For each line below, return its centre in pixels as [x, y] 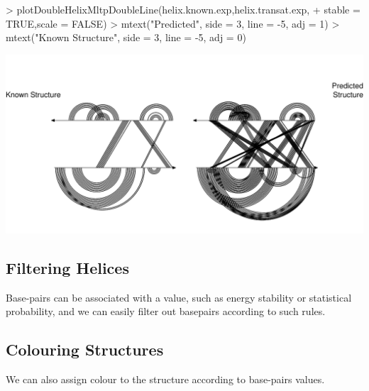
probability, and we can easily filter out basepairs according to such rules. [166, 311]
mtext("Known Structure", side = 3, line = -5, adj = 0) [126, 37]
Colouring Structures [85, 349]
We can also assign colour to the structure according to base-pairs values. [165, 379]
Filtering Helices [67, 267]
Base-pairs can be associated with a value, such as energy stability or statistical [179, 297]
